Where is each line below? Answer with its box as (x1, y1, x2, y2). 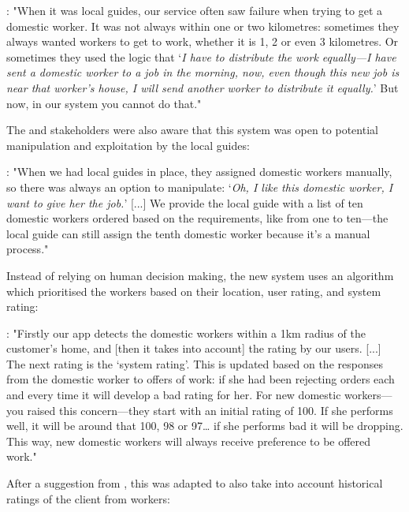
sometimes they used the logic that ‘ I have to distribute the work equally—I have (6, 48, 396, 65)
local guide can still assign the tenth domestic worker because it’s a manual (6, 225, 370, 241)
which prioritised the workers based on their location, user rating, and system (6, 282, 381, 299)
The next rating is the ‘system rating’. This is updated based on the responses (6, 355, 383, 372)
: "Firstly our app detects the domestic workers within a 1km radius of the (6, 324, 366, 341)
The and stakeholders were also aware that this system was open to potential (6, 121, 378, 138)
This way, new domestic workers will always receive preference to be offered (6, 432, 371, 449)
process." (6, 241, 49, 257)
